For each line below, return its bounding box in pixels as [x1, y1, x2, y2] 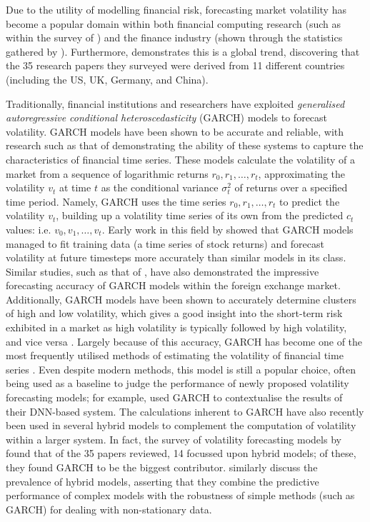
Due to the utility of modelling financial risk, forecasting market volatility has [6, 2, 346, 16]
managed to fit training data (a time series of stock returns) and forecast [6, 236, 324, 251]
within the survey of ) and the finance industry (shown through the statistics [6, 30, 343, 45]
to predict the [279, 194, 340, 209]
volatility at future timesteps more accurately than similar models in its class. [6, 250, 346, 265]
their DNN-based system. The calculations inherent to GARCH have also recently [6, 403, 364, 418]
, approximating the [258, 166, 346, 181]
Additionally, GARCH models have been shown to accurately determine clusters [6, 291, 356, 306]
